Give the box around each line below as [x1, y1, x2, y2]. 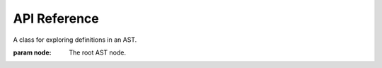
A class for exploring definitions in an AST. [13, 35, 137, 44]
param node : [13, 48, 52, 57]
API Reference [13, 11, 99, 26]
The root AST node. [69, 48, 127, 57]
